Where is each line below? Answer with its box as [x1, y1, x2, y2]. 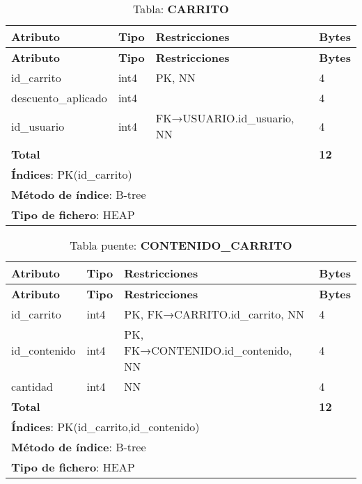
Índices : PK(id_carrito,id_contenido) [11, 419, 200, 435]
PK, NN [155, 70, 196, 86]
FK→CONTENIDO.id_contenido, [124, 342, 292, 358]
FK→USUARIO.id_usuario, [155, 110, 294, 126]
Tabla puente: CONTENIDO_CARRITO [70, 237, 292, 253]
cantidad [11, 378, 54, 394]
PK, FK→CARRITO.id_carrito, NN [124, 306, 305, 322]
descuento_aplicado [11, 90, 107, 106]
